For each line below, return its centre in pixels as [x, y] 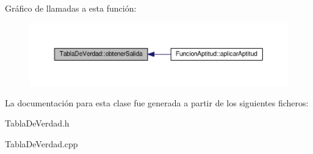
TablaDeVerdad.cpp [41, 144]
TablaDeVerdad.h [37, 123]
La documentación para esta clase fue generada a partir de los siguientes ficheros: [157, 102]
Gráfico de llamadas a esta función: [71, 8]
